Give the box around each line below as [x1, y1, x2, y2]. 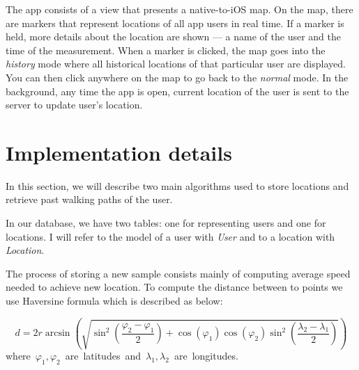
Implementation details [6, 138, 232, 166]
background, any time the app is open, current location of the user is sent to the [6, 83, 349, 98]
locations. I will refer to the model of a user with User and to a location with [6, 229, 335, 243]
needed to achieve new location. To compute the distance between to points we [6, 280, 343, 294]
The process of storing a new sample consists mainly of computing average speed [6, 266, 351, 280]
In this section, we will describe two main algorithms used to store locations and [6, 178, 349, 193]
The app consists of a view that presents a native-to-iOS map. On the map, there [6, 2, 353, 16]
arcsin [45, 328, 70, 339]
